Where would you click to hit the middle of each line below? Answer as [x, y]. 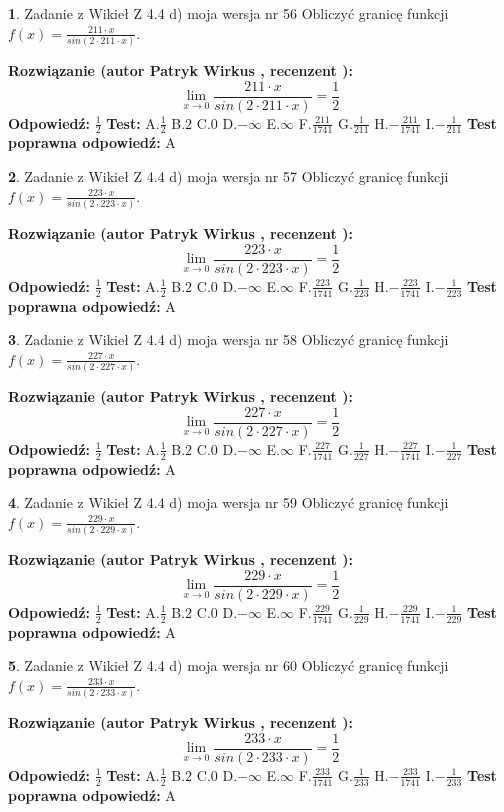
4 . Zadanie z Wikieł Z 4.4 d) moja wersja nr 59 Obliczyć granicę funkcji [228, 502]
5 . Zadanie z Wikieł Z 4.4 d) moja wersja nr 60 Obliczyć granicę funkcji [228, 665]
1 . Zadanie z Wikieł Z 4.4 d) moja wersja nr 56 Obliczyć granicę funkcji [228, 13]
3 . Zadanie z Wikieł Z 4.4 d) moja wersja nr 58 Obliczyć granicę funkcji [228, 339]
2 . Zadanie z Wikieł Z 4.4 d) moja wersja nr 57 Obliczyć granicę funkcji [228, 176]
